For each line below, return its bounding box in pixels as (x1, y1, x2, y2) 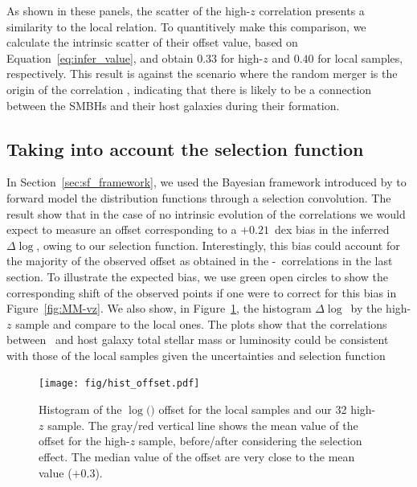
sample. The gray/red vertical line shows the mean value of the (47, 416, 358, 433)
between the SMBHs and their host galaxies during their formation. (6, 96, 340, 113)
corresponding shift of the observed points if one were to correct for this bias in (6, 284, 397, 301)
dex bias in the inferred (275, 221, 390, 238)
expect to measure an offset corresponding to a (6, 221, 237, 238)
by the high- (350, 300, 411, 317)
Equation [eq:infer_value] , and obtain (6, 49, 194, 66)
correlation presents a (259, 2, 365, 18)
